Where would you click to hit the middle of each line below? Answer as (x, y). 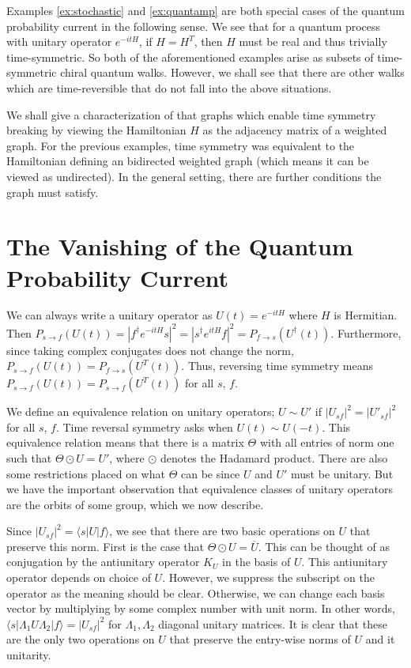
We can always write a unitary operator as (109, 315)
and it (380, 639)
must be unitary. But (342, 473)
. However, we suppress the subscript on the (268, 577)
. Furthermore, (366, 332)
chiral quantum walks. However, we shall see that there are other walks (232, 72)
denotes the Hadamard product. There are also (274, 457)
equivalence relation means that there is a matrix (125, 442)
